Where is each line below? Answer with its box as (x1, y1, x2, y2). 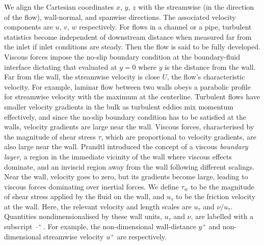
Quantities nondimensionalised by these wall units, (4, 211, 162, 222)
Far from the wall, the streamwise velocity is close (4, 71, 160, 82)
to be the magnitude (190, 181, 254, 192)
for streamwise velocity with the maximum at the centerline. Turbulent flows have (4, 91, 260, 102)
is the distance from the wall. (165, 61, 256, 72)
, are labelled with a (191, 211, 254, 222)
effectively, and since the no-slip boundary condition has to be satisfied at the (4, 111, 246, 122)
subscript (4, 221, 33, 232)
